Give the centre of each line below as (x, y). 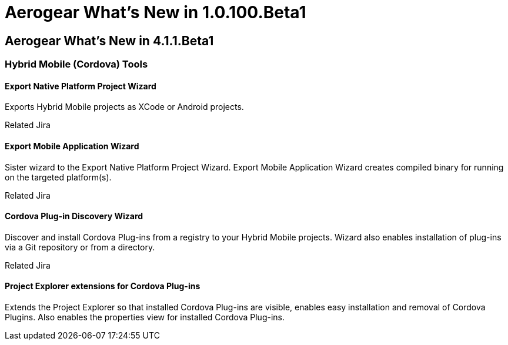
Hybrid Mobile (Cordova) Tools (76, 64)
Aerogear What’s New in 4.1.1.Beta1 (109, 41)
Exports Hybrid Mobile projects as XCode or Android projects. (124, 107)
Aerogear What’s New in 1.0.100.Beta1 (156, 12)
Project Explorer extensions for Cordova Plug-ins (103, 286)
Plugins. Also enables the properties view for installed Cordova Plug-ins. (145, 317)
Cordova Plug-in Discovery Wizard (74, 216)
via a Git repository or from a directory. (80, 247)
